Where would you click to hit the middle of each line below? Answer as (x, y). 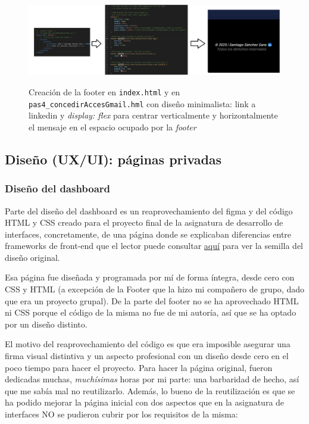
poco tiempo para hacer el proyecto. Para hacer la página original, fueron (139, 367)
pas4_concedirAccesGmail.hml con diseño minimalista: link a (142, 103)
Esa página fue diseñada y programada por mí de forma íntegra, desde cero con (150, 277)
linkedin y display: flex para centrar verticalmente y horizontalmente (153, 115)
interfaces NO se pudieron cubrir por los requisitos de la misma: (121, 414)
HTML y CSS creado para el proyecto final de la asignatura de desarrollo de (144, 222)
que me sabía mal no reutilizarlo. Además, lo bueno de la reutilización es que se (150, 390)
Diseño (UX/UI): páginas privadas (113, 159)
